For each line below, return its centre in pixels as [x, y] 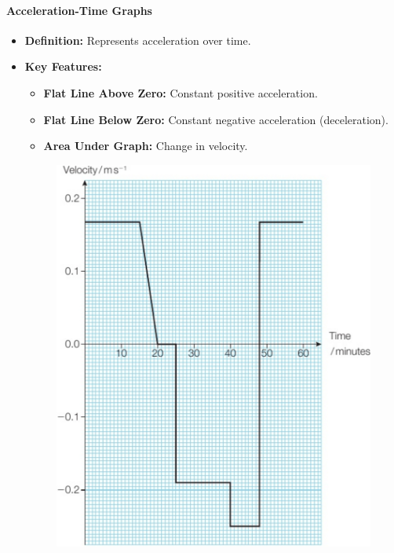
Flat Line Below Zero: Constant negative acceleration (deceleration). [216, 119]
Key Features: [63, 66]
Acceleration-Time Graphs [79, 10]
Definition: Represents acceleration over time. [138, 40]
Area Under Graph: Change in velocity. [146, 146]
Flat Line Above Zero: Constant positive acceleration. [181, 92]
